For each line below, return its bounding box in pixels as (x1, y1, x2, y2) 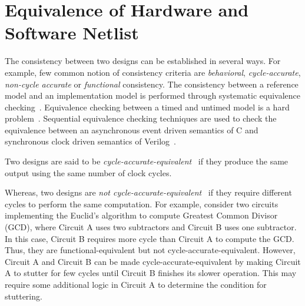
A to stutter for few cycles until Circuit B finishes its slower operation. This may (5, 267, 297, 279)
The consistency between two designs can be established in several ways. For (5, 55, 281, 67)
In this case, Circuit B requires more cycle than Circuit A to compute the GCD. (5, 232, 294, 244)
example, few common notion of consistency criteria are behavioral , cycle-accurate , (5, 66, 301, 78)
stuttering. (5, 290, 42, 302)
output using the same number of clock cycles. (5, 166, 172, 179)
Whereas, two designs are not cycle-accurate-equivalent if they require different (5, 186, 292, 199)
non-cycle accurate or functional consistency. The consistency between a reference (5, 78, 299, 90)
